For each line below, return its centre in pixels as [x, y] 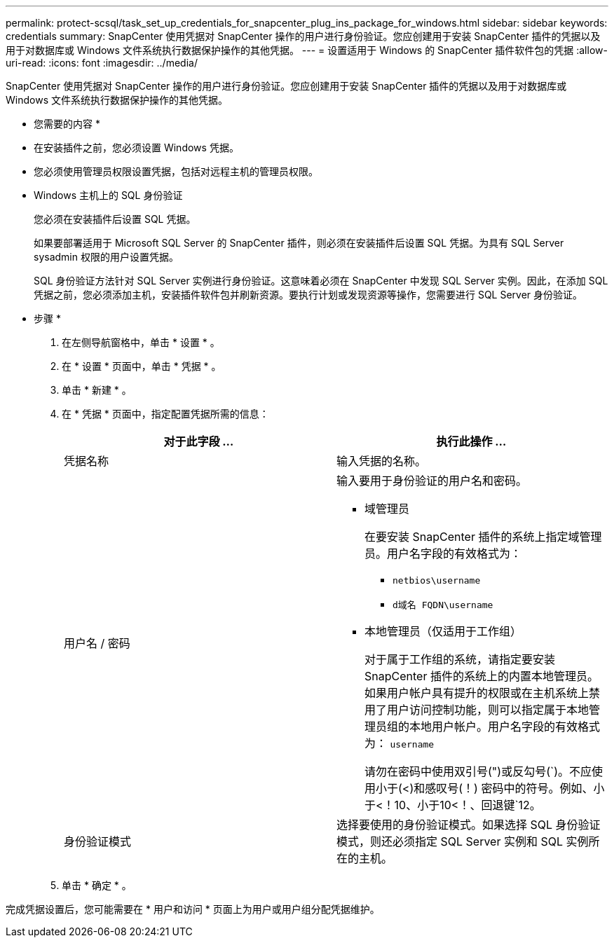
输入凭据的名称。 [382, 461]
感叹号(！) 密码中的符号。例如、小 [515, 788]
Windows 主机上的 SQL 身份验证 [108, 195]
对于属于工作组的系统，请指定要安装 [460, 659]
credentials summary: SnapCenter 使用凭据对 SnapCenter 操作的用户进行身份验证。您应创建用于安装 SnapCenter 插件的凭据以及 [303, 36]
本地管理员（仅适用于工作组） [443, 631]
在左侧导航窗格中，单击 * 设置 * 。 [141, 342]
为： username [400, 743]
